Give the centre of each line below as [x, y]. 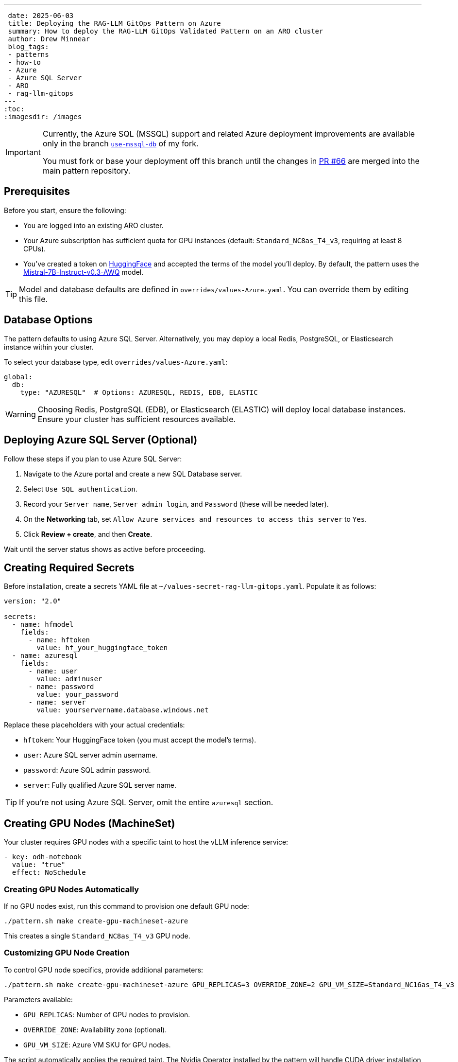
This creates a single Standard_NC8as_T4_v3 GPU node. [97, 936]
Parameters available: [38, 999]
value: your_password [78, 695]
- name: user [53, 671]
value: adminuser [69, 679]
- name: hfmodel [43, 625]
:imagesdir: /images [43, 117]
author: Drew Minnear [49, 39]
